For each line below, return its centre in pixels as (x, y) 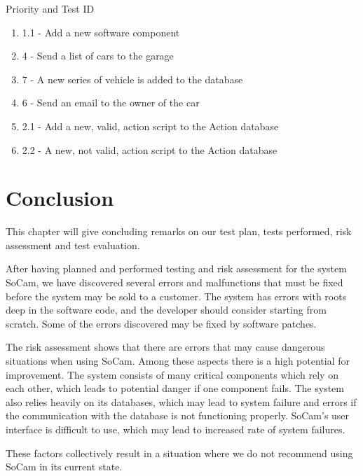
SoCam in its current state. (64, 467)
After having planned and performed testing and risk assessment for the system (176, 268)
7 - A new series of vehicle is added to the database (132, 79)
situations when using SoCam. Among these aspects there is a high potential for (178, 361)
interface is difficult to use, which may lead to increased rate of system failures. (176, 429)
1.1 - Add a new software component (101, 32)
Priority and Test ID (50, 8)
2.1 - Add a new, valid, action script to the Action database (150, 126)
